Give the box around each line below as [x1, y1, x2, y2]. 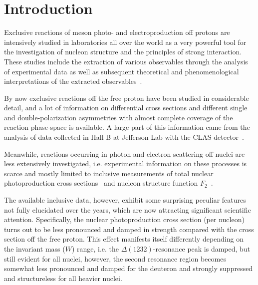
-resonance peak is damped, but [153, 244, 251, 254]
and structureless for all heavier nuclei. [4, 273, 122, 283]
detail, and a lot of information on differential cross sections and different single [4, 102, 248, 113]
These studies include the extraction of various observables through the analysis [4, 56, 248, 66]
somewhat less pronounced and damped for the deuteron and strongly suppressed [4, 263, 253, 274]
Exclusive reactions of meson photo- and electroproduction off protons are [4, 27, 230, 37]
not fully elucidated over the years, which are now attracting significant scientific [4, 204, 251, 215]
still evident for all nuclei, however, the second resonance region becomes [4, 253, 226, 264]
